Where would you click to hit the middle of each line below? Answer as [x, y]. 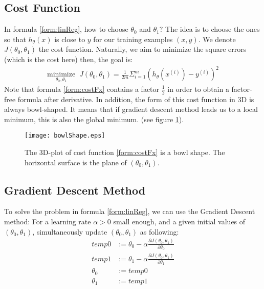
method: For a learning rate [48, 221]
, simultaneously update [70, 231]
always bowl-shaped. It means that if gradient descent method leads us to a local [131, 109]
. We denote [217, 39]
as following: [159, 231]
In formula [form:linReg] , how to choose [66, 29]
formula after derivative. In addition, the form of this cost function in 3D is [136, 99]
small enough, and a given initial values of [179, 221]
